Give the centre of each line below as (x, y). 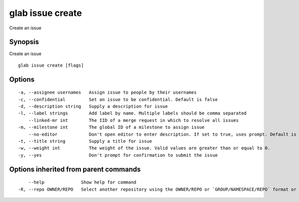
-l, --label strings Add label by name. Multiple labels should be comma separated (132, 113)
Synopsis (24, 42)
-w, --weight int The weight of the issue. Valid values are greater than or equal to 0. (144, 148)
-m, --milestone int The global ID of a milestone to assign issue (111, 127)
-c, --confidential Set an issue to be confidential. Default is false (118, 99)
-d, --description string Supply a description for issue (93, 106)
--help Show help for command (82, 182)
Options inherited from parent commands (75, 169)
